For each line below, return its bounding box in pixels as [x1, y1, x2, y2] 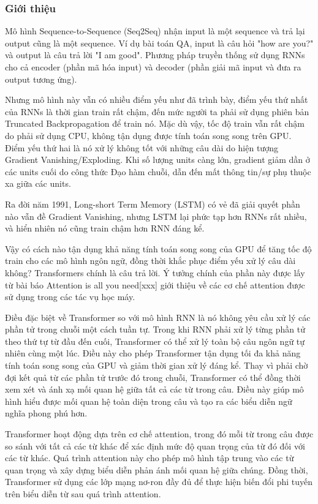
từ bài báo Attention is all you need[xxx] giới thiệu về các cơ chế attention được [5, 278, 305, 291]
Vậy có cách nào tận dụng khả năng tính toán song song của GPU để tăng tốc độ [5, 242, 312, 255]
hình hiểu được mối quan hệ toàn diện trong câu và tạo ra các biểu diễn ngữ [5, 394, 292, 407]
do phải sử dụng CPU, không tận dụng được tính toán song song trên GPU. [5, 129, 292, 141]
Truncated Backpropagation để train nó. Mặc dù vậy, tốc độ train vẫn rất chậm [5, 117, 305, 130]
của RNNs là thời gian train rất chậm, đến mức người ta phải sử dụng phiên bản [5, 105, 309, 118]
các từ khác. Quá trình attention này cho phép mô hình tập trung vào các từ [5, 451, 294, 464]
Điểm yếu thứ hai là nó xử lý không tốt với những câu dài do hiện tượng [5, 141, 278, 154]
